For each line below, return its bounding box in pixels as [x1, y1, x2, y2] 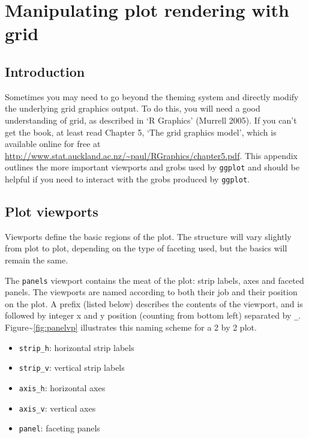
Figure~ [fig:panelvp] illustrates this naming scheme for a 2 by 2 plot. [5, 321, 257, 334]
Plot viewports [5, 202, 98, 221]
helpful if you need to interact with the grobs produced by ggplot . [5, 172, 250, 185]
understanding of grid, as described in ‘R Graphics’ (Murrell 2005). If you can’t [5, 113, 297, 126]
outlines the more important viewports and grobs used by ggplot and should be [5, 161, 300, 173]
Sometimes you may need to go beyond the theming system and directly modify [5, 90, 299, 103]
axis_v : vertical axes [19, 401, 96, 414]
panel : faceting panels [19, 422, 100, 434]
